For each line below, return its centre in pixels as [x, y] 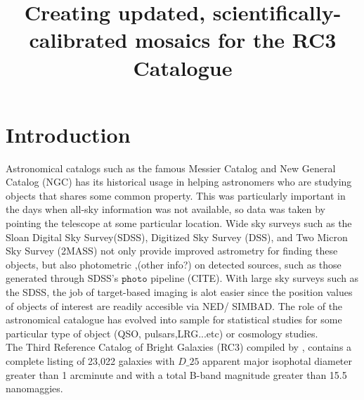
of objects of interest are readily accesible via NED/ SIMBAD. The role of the [174, 305]
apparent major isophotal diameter [278, 361]
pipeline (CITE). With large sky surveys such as [255, 278]
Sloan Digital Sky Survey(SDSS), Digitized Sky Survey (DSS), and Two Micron [177, 237]
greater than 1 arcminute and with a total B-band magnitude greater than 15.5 [176, 374]
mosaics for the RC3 [236, 40]
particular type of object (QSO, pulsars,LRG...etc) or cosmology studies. [162, 333]
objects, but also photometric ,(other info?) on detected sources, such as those [174, 264]
